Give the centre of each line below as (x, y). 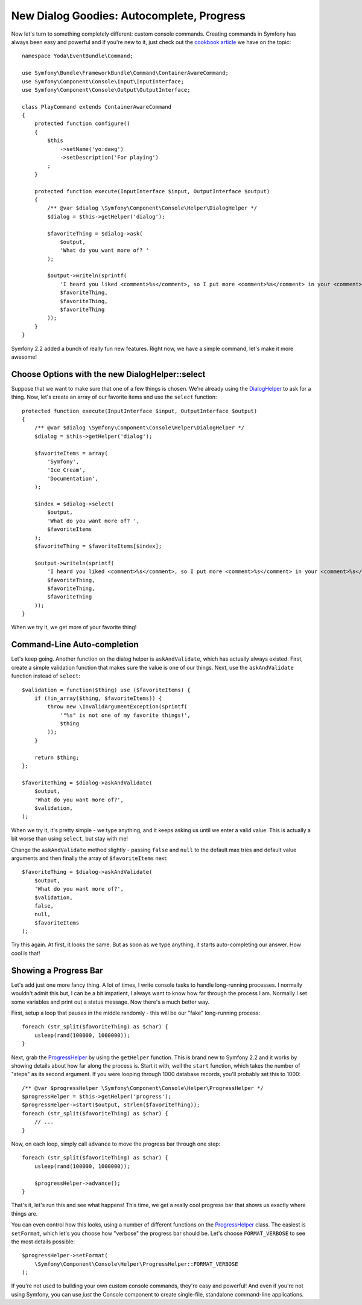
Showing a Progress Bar (57, 970)
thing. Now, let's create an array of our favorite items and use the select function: (114, 397)
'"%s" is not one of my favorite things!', (125, 715)
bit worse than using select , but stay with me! (70, 839)
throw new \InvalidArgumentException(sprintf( (117, 707)
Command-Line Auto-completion (75, 645)
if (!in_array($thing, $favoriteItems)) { (98, 698)
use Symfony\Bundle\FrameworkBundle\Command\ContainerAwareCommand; (125, 73)
